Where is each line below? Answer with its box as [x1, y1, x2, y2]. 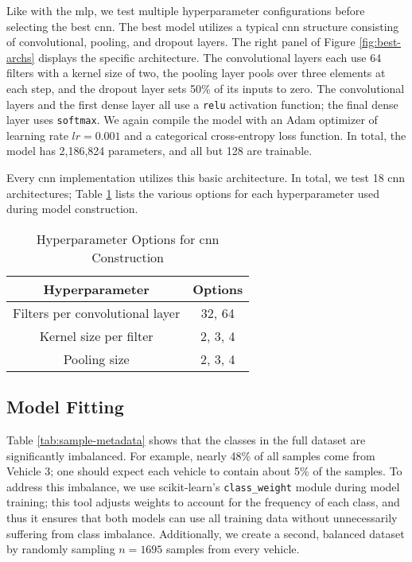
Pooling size [63, 349, 130, 368]
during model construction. [6, 200, 138, 217]
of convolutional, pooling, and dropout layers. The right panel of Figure [6, 33, 356, 50]
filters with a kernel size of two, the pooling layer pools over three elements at [6, 64, 386, 81]
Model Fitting [6, 394, 124, 419]
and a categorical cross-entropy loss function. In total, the [124, 126, 406, 143]
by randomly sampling [6, 541, 115, 557]
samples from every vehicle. [166, 541, 300, 557]
